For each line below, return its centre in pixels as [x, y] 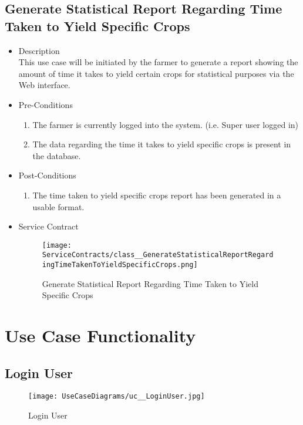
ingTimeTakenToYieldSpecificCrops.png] [120, 265]
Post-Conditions [47, 175]
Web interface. [44, 85]
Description [39, 50]
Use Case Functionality [100, 335]
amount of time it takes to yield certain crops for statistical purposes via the [156, 73]
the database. [57, 155]
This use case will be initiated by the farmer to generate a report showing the [158, 62]
